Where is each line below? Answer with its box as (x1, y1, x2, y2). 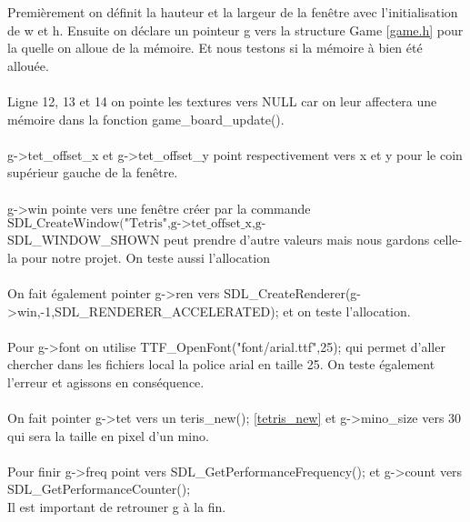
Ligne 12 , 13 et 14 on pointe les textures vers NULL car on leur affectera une (7, 91, 437, 110)
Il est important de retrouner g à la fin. (7, 497, 226, 517)
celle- (433, 230, 463, 249)
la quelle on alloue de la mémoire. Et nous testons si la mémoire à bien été (7, 38, 423, 57)
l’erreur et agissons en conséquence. (7, 372, 205, 391)
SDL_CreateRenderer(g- (224, 283, 361, 302)
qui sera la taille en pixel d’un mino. (7, 426, 209, 445)
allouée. (7, 55, 49, 75)
